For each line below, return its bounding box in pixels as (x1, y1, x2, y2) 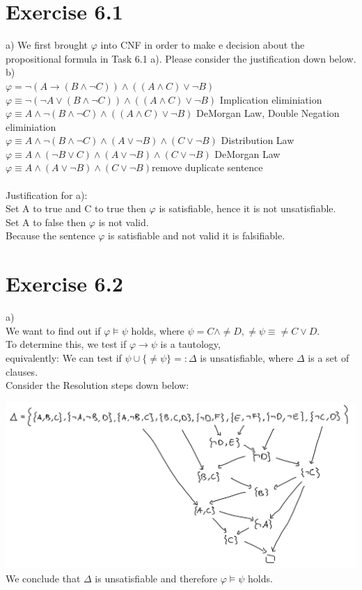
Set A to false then (6, 214, 86, 229)
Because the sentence (6, 228, 95, 243)
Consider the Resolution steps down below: (6, 378, 189, 392)
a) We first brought (6, 38, 88, 52)
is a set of (308, 350, 349, 365)
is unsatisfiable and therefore (95, 571, 218, 585)
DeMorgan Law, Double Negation (196, 106, 340, 120)
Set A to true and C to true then (6, 201, 146, 216)
